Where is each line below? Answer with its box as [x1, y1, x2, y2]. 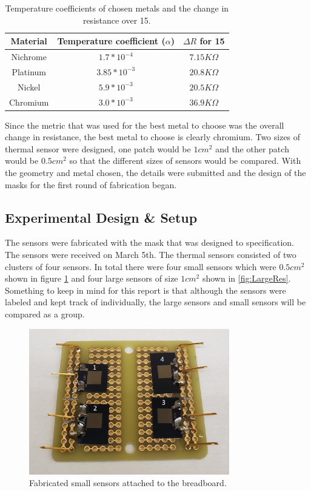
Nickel [18, 80, 41, 93]
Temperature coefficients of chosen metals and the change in [5, 2, 229, 14]
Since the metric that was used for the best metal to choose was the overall [5, 118, 284, 131]
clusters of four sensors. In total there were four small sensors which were [5, 260, 276, 273]
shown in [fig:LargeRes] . [202, 272, 291, 285]
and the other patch [215, 142, 289, 155]
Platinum [12, 65, 46, 78]
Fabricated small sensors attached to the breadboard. [29, 476, 227, 489]
